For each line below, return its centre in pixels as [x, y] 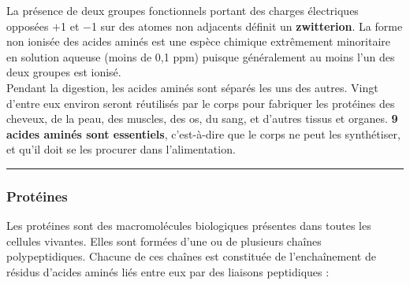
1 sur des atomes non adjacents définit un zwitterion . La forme [247, 26]
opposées [28, 26]
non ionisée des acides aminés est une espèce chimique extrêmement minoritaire [198, 41]
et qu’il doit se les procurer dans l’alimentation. [121, 149]
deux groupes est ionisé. [64, 72]
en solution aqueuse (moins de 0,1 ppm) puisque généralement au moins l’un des [201, 56]
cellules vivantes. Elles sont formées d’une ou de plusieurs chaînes [164, 241]
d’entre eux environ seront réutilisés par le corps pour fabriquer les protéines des [201, 103]
